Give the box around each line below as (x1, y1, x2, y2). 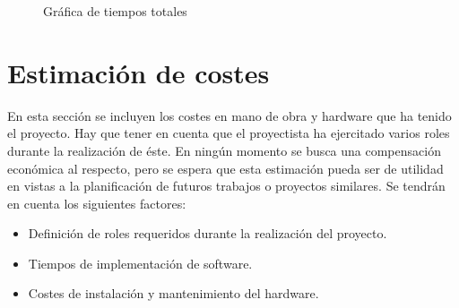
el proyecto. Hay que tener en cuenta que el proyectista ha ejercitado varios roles (7, 124, 450, 142)
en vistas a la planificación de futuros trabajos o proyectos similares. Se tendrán (7, 176, 446, 195)
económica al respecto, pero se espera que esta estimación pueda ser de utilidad (7, 158, 444, 177)
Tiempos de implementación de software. (28, 253, 253, 272)
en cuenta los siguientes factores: (7, 193, 186, 212)
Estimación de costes (7, 54, 270, 90)
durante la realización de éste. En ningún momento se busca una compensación (7, 141, 441, 159)
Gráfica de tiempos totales (43, 2, 187, 20)
